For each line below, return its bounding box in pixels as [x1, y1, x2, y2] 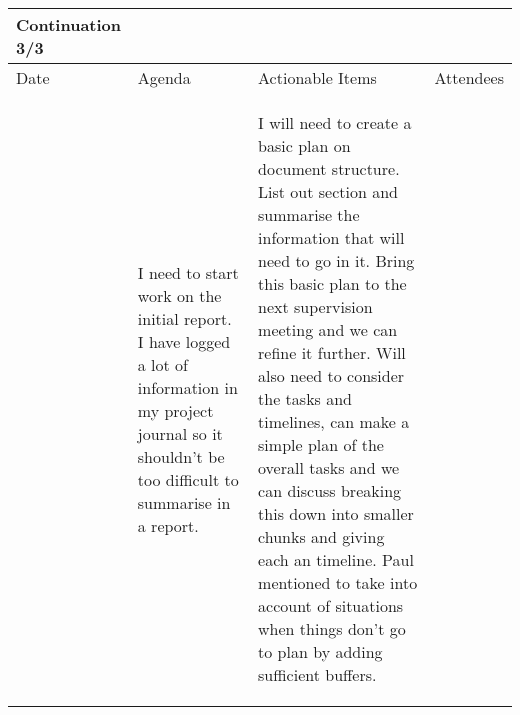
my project [137, 398, 214, 422]
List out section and [258, 180, 399, 203]
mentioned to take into [258, 571, 418, 594]
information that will [258, 226, 405, 249]
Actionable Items [258, 66, 377, 89]
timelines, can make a [258, 410, 410, 433]
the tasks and [258, 387, 353, 410]
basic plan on [258, 134, 351, 157]
